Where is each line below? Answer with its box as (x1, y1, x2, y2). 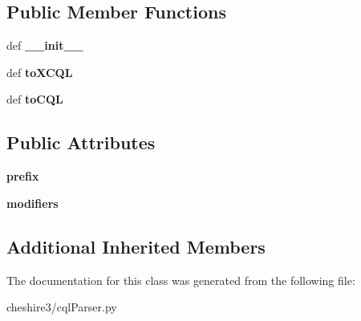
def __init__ (6, 37, 83, 54)
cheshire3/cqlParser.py (6, 299, 117, 315)
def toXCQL (6, 63, 73, 80)
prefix (6, 168, 39, 185)
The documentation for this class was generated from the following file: (6, 271, 355, 288)
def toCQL (6, 91, 63, 108)
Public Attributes (6, 130, 156, 155)
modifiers (6, 194, 59, 211)
